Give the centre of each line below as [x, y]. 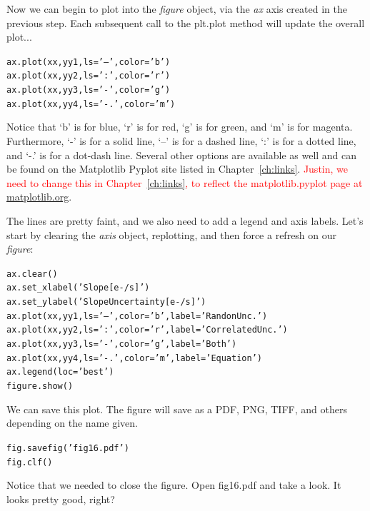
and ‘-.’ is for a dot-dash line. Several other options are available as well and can [182, 155]
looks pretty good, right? [61, 499]
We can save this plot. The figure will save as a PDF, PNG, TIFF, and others [177, 409]
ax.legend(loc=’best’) [60, 372]
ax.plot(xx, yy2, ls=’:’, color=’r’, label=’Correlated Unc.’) [147, 330]
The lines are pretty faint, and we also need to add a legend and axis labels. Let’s [185, 220]
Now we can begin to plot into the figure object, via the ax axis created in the [177, 9]
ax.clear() [32, 274]
